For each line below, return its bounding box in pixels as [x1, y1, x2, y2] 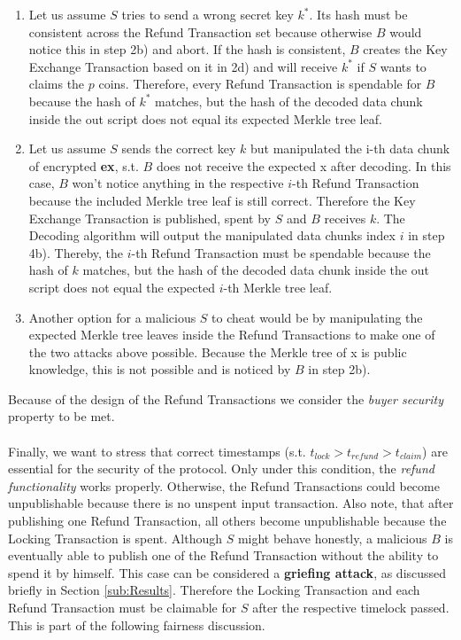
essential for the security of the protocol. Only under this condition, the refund [8, 459, 434, 478]
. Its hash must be [309, 5, 408, 23]
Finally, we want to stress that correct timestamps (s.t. [8, 441, 306, 460]
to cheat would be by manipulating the [211, 308, 423, 326]
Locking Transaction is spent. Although [8, 528, 222, 547]
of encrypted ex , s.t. [28, 156, 139, 175]
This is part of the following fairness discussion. [8, 615, 265, 634]
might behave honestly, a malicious [237, 528, 427, 547]
